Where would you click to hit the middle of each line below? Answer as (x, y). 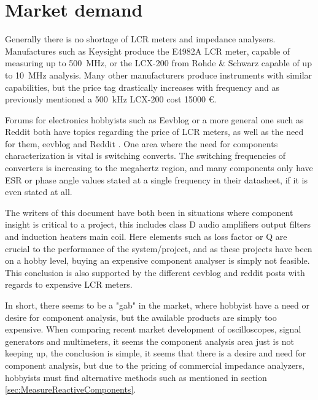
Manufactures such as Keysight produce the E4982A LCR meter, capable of (148, 51)
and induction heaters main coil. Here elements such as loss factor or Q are (146, 237)
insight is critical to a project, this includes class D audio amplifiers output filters (158, 224)
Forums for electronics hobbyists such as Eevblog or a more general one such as (154, 119)
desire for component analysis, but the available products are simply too (141, 317)
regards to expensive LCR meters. (69, 284)
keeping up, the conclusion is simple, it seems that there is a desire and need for (156, 353)
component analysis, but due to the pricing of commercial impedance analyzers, (155, 365)
